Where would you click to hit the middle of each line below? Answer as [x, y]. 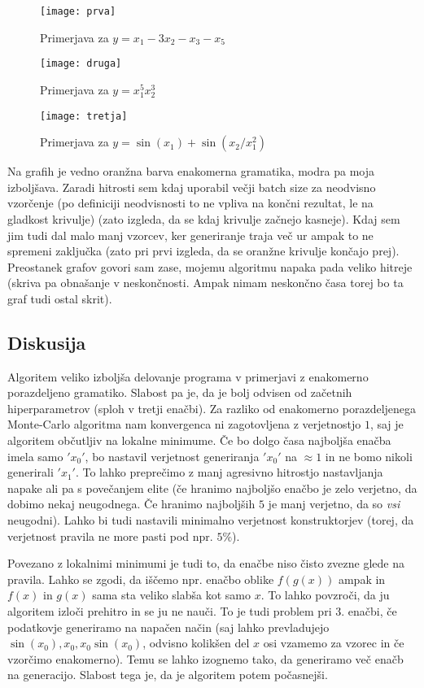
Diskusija [47, 342]
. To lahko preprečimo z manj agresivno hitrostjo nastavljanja [229, 472]
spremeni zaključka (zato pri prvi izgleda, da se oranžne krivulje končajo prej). [203, 251]
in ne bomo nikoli [369, 456]
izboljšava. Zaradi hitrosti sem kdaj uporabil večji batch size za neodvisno [192, 187]
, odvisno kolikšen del [196, 643]
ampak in [362, 579]
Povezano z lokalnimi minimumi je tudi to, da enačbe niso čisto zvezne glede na [206, 563]
